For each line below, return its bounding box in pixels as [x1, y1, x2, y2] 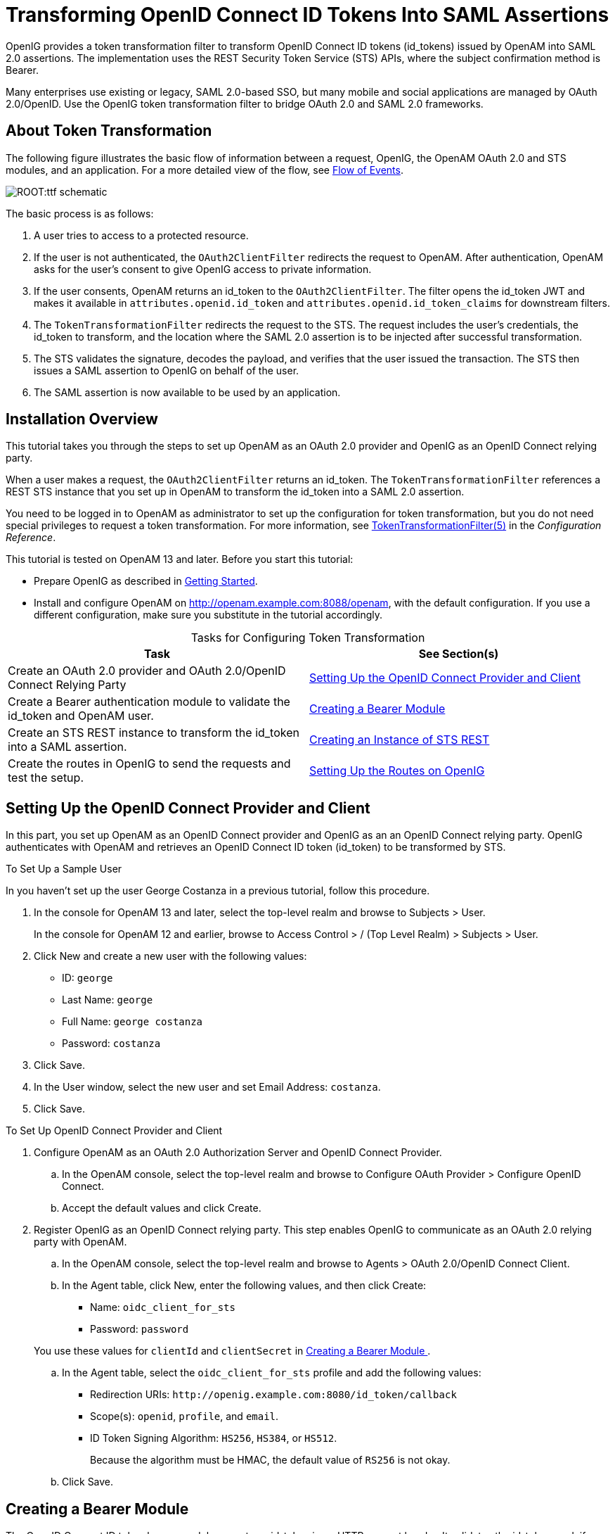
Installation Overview [6, 410, 158, 429]
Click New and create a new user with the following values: [34, 950, 307, 963]
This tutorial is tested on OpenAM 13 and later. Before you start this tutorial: [6, 553, 354, 566]
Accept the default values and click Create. [62, 1202, 261, 1215]
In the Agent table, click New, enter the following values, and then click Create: [62, 1279, 427, 1292]
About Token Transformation [6, 122, 212, 140]
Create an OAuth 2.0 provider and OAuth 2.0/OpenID [8, 664, 286, 678]
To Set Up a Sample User [6, 863, 122, 875]
